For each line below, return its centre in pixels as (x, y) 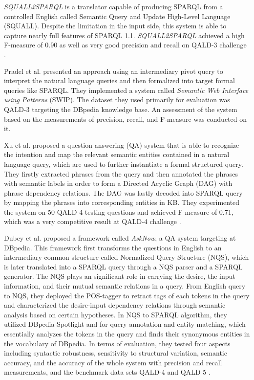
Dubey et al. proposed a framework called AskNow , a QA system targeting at (120, 238)
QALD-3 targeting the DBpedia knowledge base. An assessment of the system (121, 109)
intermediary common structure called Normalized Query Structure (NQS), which (127, 257)
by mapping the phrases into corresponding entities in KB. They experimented (122, 202)
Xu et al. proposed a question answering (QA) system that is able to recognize (122, 145)
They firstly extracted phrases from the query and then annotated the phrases (121, 173)
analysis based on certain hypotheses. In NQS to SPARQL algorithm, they (116, 314)
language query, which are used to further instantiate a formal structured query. (124, 164)
